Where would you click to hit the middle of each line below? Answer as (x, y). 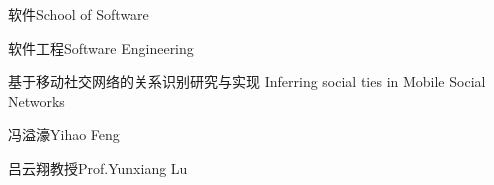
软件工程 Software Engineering (101, 47)
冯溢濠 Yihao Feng (64, 134)
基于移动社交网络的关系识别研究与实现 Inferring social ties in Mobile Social (247, 81)
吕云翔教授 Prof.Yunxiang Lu (98, 167)
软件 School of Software (78, 14)
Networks (36, 100)
